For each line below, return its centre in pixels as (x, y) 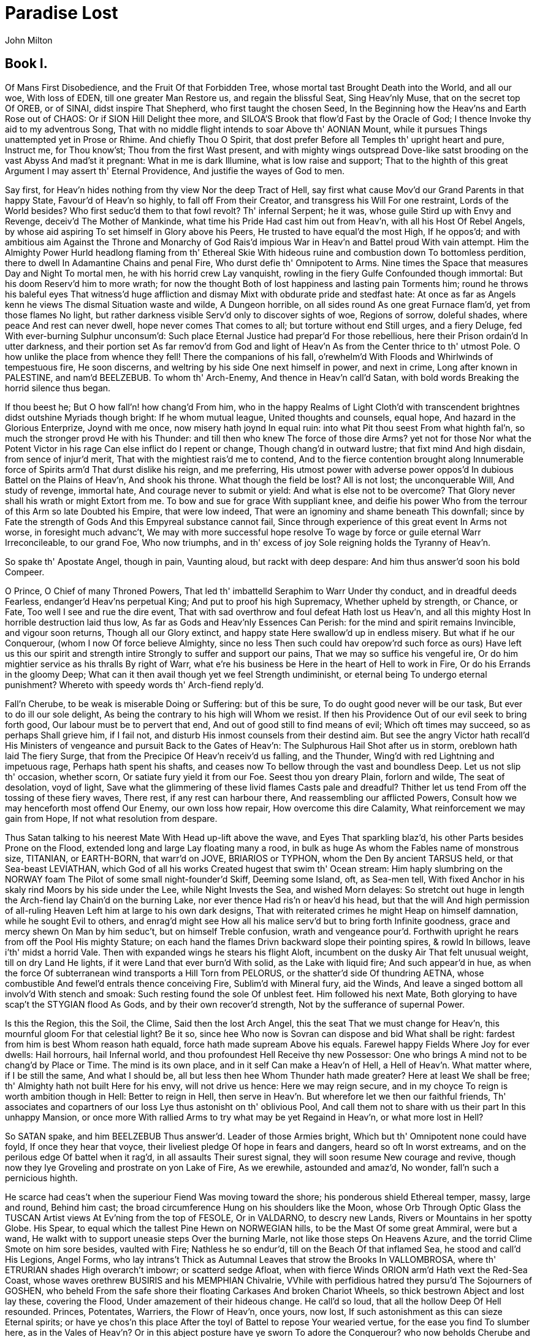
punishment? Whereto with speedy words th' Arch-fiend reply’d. (135, 684)
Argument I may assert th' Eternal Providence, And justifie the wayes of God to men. (175, 170)
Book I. (26, 64)
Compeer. (25, 572)
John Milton (29, 40)
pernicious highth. (41, 1178)
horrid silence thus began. (58, 388)
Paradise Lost (62, 13)
